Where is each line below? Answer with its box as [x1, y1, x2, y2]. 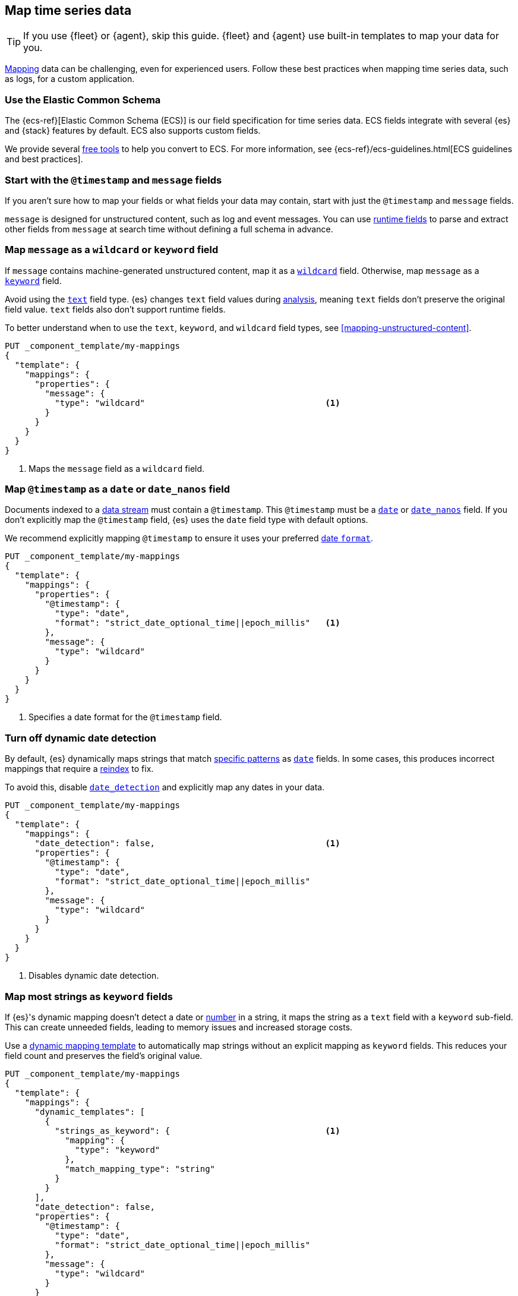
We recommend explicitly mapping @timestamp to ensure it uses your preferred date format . [5, 533, 374, 544]
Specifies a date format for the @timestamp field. [29, 712, 222, 723]
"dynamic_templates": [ [34, 1106, 146, 1117]
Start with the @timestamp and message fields [5, 174, 222, 186]
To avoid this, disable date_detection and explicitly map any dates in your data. [5, 782, 325, 793]
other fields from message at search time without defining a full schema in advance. [5, 223, 333, 234]
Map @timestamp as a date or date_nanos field [5, 483, 230, 496]
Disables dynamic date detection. [29, 970, 159, 981]
